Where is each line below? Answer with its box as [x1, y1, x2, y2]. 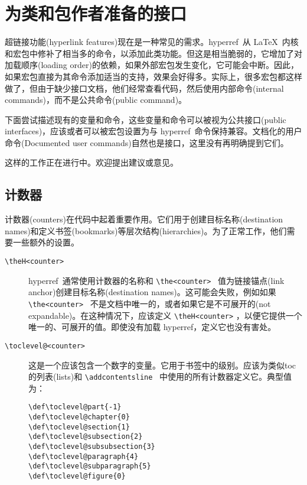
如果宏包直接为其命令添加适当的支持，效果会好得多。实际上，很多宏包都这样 [5, 70, 302, 82]
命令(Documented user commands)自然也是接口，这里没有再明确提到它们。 [5, 136, 289, 148]
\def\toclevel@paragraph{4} [28, 452, 139, 461]
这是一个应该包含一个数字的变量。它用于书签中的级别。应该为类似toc [28, 358, 296, 371]
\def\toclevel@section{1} [28, 422, 130, 431]
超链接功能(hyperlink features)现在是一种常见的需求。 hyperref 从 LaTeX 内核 [5, 35, 299, 48]
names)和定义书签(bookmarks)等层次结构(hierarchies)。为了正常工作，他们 [5, 224, 287, 237]
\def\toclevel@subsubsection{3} [28, 442, 155, 451]
